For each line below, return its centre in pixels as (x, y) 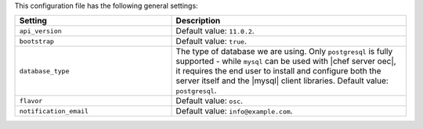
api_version (40, 31)
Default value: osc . (209, 101)
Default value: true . (211, 41)
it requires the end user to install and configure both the (278, 71)
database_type (44, 71)
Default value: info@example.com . (234, 111)
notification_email (54, 111)
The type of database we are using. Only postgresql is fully (284, 52)
